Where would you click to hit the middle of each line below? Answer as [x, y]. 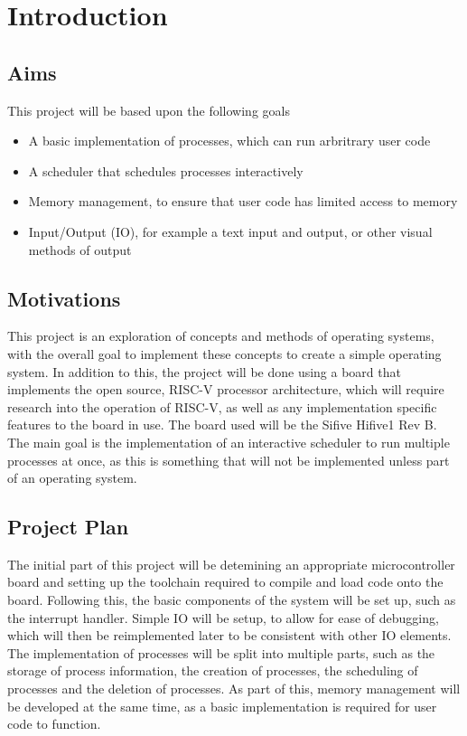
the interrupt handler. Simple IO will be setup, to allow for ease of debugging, [223, 617]
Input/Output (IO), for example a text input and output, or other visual [230, 231]
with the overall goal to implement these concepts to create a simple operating [224, 353]
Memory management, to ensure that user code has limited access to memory [243, 201]
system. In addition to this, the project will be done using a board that [204, 371]
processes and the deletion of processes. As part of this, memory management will [234, 689]
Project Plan [68, 527]
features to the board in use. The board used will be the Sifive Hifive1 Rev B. [222, 425]
